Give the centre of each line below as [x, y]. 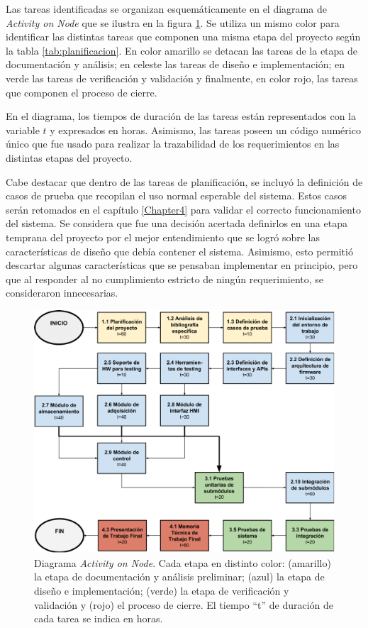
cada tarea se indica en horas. [99, 618]
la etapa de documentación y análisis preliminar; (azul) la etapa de [179, 577]
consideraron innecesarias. [62, 293]
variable [23, 130]
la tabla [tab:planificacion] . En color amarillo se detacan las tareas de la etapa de [182, 50]
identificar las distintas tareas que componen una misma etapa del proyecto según [183, 37]
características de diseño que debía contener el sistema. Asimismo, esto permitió [179, 251]
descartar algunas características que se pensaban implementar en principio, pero [182, 265]
